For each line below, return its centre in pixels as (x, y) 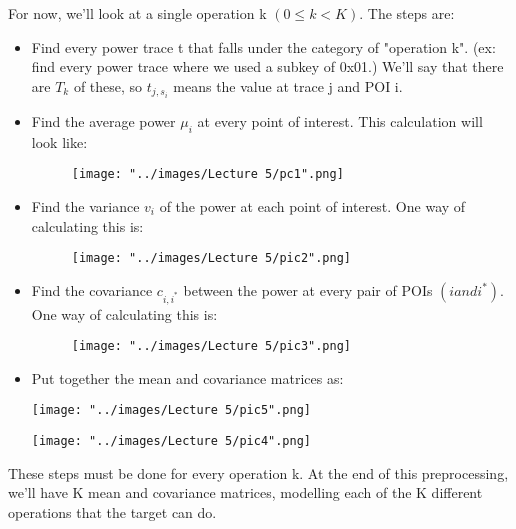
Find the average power (103, 120)
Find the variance (85, 205)
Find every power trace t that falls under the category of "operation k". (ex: (263, 46)
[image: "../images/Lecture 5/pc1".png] (207, 174)
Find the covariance (92, 289)
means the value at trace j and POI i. (288, 85)
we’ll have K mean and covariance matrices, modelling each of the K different (245, 492)
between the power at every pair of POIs (308, 289)
